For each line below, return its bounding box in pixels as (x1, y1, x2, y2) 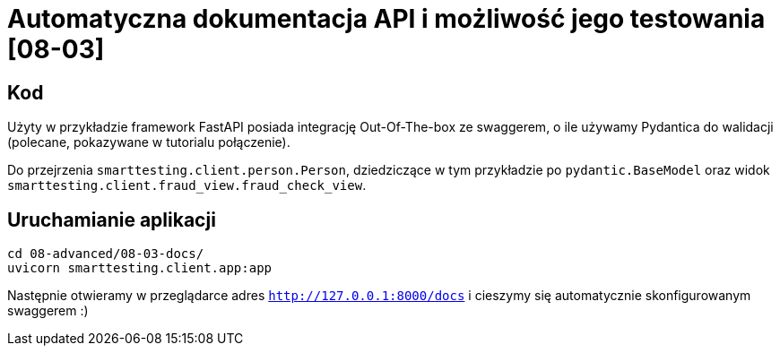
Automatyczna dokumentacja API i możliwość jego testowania (7, 4, 766, 34)
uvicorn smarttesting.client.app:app (7, 261, 273, 276)
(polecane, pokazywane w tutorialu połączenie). (7, 134, 290, 151)
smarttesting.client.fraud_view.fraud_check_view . (7, 177, 367, 194)
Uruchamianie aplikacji (7, 208, 216, 231)
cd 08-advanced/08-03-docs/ (7, 246, 204, 262)
